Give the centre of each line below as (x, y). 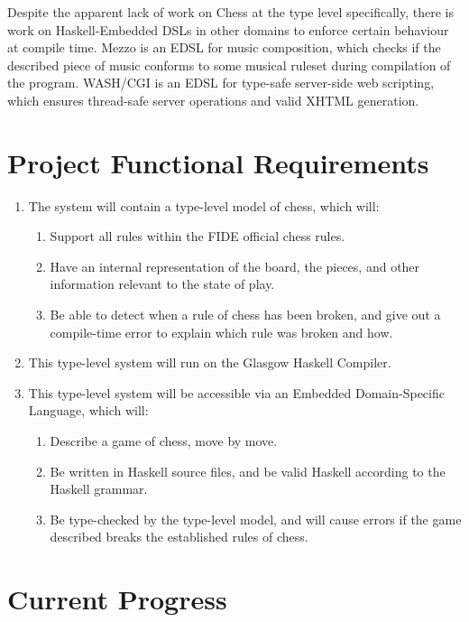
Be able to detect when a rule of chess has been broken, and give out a (245, 315)
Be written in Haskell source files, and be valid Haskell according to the (248, 471)
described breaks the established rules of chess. (179, 537)
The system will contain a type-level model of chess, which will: (204, 205)
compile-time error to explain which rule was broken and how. (221, 332)
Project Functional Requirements (218, 162)
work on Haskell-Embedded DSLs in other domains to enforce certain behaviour (228, 29)
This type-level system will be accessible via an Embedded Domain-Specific (236, 392)
